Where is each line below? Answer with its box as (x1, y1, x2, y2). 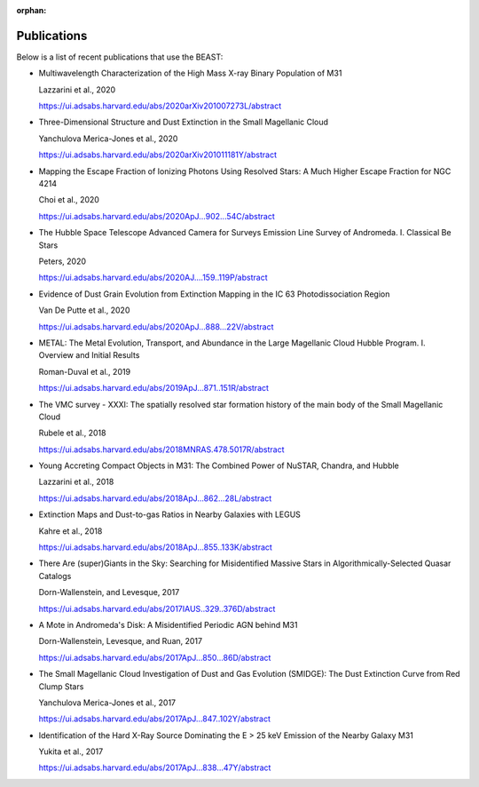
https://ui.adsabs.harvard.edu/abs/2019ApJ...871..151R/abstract (38, 383, 270, 393)
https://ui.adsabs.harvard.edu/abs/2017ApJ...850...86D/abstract (38, 652, 271, 663)
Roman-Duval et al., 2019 (38, 366, 131, 377)
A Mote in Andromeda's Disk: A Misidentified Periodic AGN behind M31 (38, 619, 298, 630)
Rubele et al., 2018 (38, 427, 106, 439)
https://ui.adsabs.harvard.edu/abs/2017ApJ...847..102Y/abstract (38, 713, 271, 724)
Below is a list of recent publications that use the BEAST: (16, 52, 224, 62)
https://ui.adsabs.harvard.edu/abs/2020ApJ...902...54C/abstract (38, 211, 275, 221)
